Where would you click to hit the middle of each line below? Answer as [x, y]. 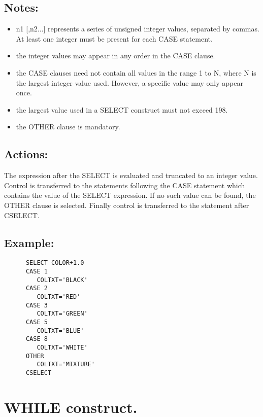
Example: [29, 242]
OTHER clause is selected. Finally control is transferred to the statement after [127, 205]
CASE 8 [37, 339]
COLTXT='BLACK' [62, 280]
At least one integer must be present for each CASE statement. [114, 38]
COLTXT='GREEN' [62, 314]
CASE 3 [37, 305]
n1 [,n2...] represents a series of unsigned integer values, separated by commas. [138, 29]
